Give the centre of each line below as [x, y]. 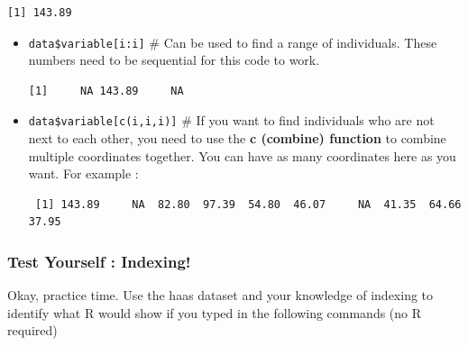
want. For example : [83, 173]
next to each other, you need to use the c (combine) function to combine [237, 138]
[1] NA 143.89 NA [106, 91]
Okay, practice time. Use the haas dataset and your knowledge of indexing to [220, 295]
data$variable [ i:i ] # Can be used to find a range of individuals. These [233, 42]
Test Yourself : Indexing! [99, 261]
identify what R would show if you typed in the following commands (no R [215, 312]
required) [32, 330]
